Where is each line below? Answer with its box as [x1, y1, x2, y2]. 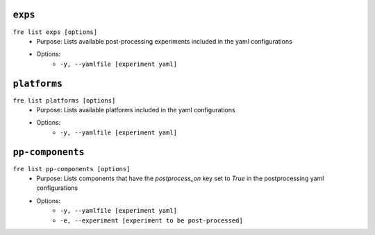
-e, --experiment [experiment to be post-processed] [60, 216, 243, 225]
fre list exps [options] [12, 28, 97, 36]
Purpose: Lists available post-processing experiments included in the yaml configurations [36, 37, 293, 45]
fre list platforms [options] [12, 96, 116, 104]
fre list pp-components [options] [12, 165, 131, 173]
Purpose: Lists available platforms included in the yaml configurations [36, 105, 235, 114]
